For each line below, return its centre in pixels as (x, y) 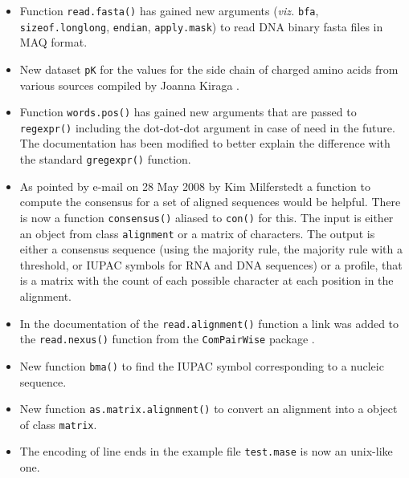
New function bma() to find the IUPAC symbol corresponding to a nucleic (202, 365)
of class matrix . (58, 424)
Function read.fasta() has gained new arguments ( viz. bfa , (169, 10)
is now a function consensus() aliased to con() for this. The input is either (207, 217)
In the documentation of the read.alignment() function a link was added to (209, 323)
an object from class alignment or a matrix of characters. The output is (197, 233)
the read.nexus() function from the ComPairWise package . (167, 339)
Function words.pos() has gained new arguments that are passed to (188, 112)
